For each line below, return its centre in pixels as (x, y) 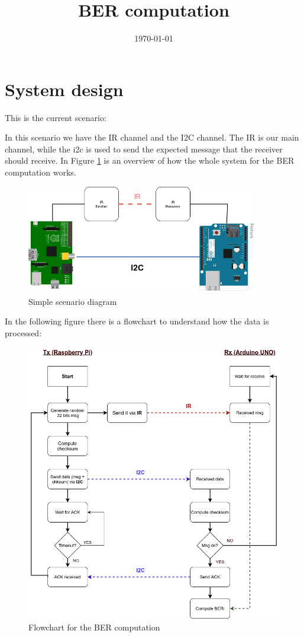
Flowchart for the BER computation (94, 627)
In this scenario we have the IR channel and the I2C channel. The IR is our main (152, 137)
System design (64, 89)
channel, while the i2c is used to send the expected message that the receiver (144, 149)
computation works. (41, 172)
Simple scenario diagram (73, 301)
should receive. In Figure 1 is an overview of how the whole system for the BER (150, 160)
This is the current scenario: (56, 117)
